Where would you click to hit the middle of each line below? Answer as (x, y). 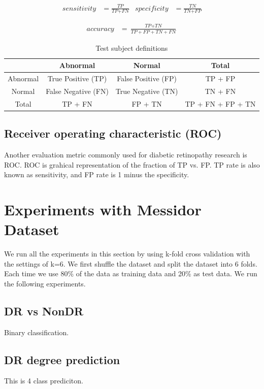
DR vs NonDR (44, 311)
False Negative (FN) (77, 91)
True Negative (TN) (147, 91)
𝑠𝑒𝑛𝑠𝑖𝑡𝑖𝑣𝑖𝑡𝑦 (79, 8)
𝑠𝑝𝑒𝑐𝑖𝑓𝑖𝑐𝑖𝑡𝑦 (152, 8)
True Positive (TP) (77, 78)
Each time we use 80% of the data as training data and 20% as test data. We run (131, 273)
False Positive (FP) (147, 78)
